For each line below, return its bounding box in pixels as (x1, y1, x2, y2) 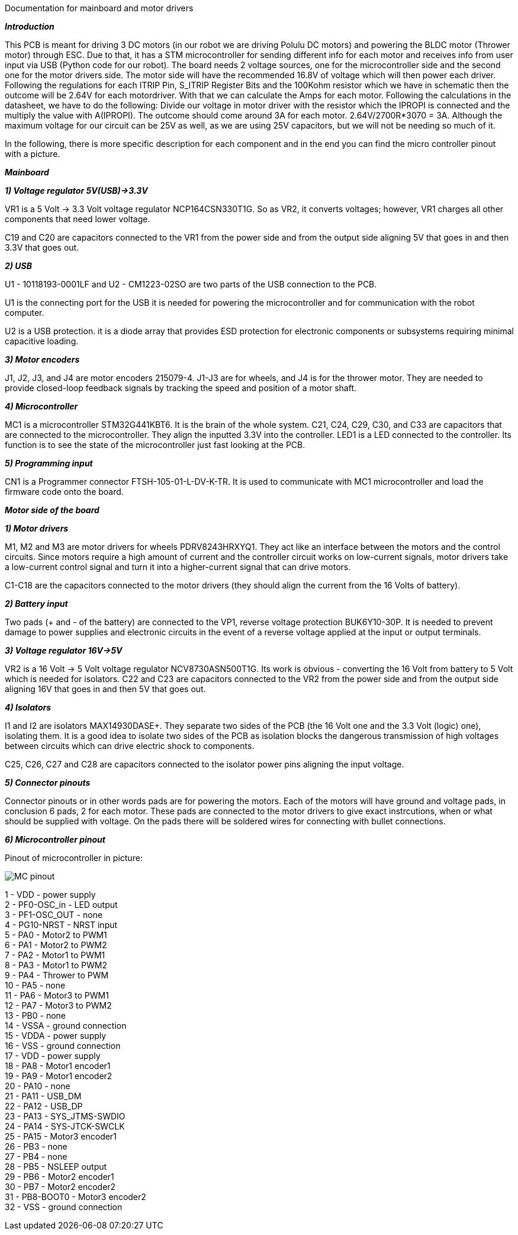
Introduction (5, 21, 54, 31)
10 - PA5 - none (5, 980, 66, 990)
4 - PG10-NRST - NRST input (5, 920, 118, 930)
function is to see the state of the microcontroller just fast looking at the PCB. (5, 440, 305, 450)
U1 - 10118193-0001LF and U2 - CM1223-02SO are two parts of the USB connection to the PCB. (5, 279, 377, 289)
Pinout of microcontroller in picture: (5, 853, 143, 863)
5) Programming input (5, 458, 93, 468)
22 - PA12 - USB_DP (5, 1101, 83, 1111)
